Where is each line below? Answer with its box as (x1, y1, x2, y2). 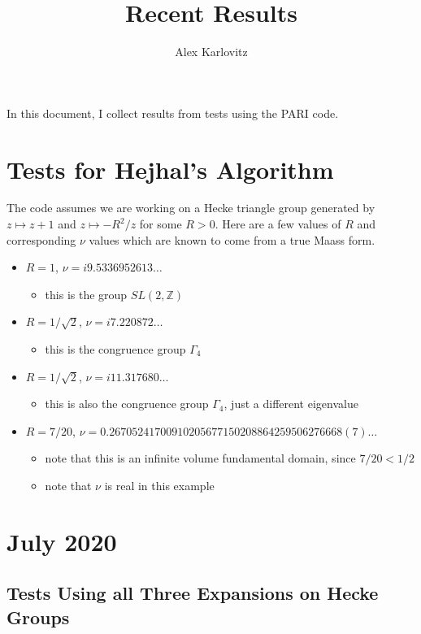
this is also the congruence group (45, 395, 209, 412)
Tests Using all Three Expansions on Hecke (7, 580, 379, 606)
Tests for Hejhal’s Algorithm (7, 152, 334, 185)
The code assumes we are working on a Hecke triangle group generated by (7, 199, 375, 216)
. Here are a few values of (215, 215, 341, 232)
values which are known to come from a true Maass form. (89, 231, 375, 248)
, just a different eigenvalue (224, 395, 358, 412)
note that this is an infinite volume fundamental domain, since (45, 449, 356, 467)
